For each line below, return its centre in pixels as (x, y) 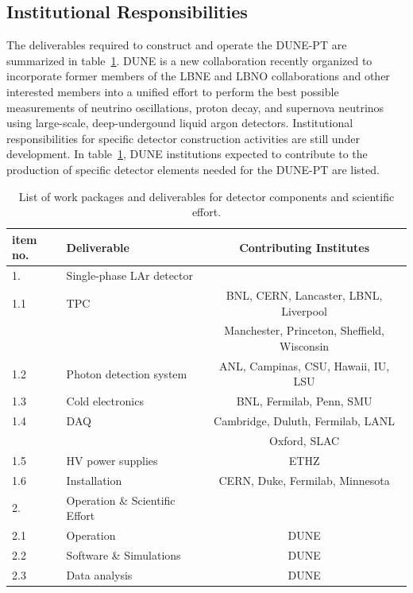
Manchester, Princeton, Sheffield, (304, 330)
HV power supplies (112, 460)
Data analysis (99, 574)
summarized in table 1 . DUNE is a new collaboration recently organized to (189, 60)
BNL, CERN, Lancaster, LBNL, (304, 295)
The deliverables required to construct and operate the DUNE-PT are (177, 45)
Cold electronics (105, 401)
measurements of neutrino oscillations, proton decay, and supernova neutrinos (195, 107)
